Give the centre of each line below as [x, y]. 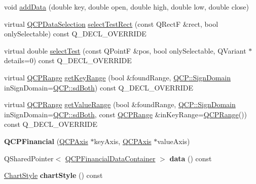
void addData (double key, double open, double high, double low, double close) [126, 7]
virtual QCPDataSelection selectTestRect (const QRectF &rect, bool [111, 24]
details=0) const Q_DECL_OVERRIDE [68, 60]
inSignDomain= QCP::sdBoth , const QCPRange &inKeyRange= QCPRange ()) [125, 114]
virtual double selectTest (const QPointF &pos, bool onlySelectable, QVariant [125, 50]
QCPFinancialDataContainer [110, 158]
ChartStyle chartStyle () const [53, 175]
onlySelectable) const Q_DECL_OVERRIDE [75, 34]
